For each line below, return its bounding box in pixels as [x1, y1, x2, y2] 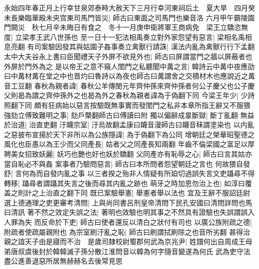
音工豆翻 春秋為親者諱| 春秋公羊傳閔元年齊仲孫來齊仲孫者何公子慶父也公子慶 [4, 80, 255, 90]
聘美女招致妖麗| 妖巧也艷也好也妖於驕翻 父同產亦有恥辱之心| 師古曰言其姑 [4, 148, 245, 159]
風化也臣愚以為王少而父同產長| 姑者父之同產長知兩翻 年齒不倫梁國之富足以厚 [4, 139, 255, 149]
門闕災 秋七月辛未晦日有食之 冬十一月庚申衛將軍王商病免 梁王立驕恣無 [4, 22, 248, 32]
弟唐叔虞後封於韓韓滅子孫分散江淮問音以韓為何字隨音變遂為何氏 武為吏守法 [4, 246, 251, 256]
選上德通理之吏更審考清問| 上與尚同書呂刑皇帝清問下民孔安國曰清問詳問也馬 [4, 197, 253, 207]
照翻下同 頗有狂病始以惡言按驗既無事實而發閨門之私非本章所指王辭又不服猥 [4, 99, 251, 110]
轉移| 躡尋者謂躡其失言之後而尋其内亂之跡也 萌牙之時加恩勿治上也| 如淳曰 [4, 178, 245, 188]
